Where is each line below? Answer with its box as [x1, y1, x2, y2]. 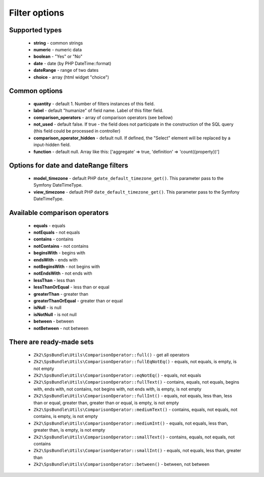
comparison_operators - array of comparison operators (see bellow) [33, 114, 173, 120]
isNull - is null [33, 304, 62, 310]
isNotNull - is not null [33, 311, 77, 317]
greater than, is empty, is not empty [33, 427, 105, 433]
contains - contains [33, 236, 73, 242]
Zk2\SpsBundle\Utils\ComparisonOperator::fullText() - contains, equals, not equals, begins [33, 379, 240, 385]
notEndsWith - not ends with [33, 270, 92, 276]
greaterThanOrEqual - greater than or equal [33, 298, 123, 304]
